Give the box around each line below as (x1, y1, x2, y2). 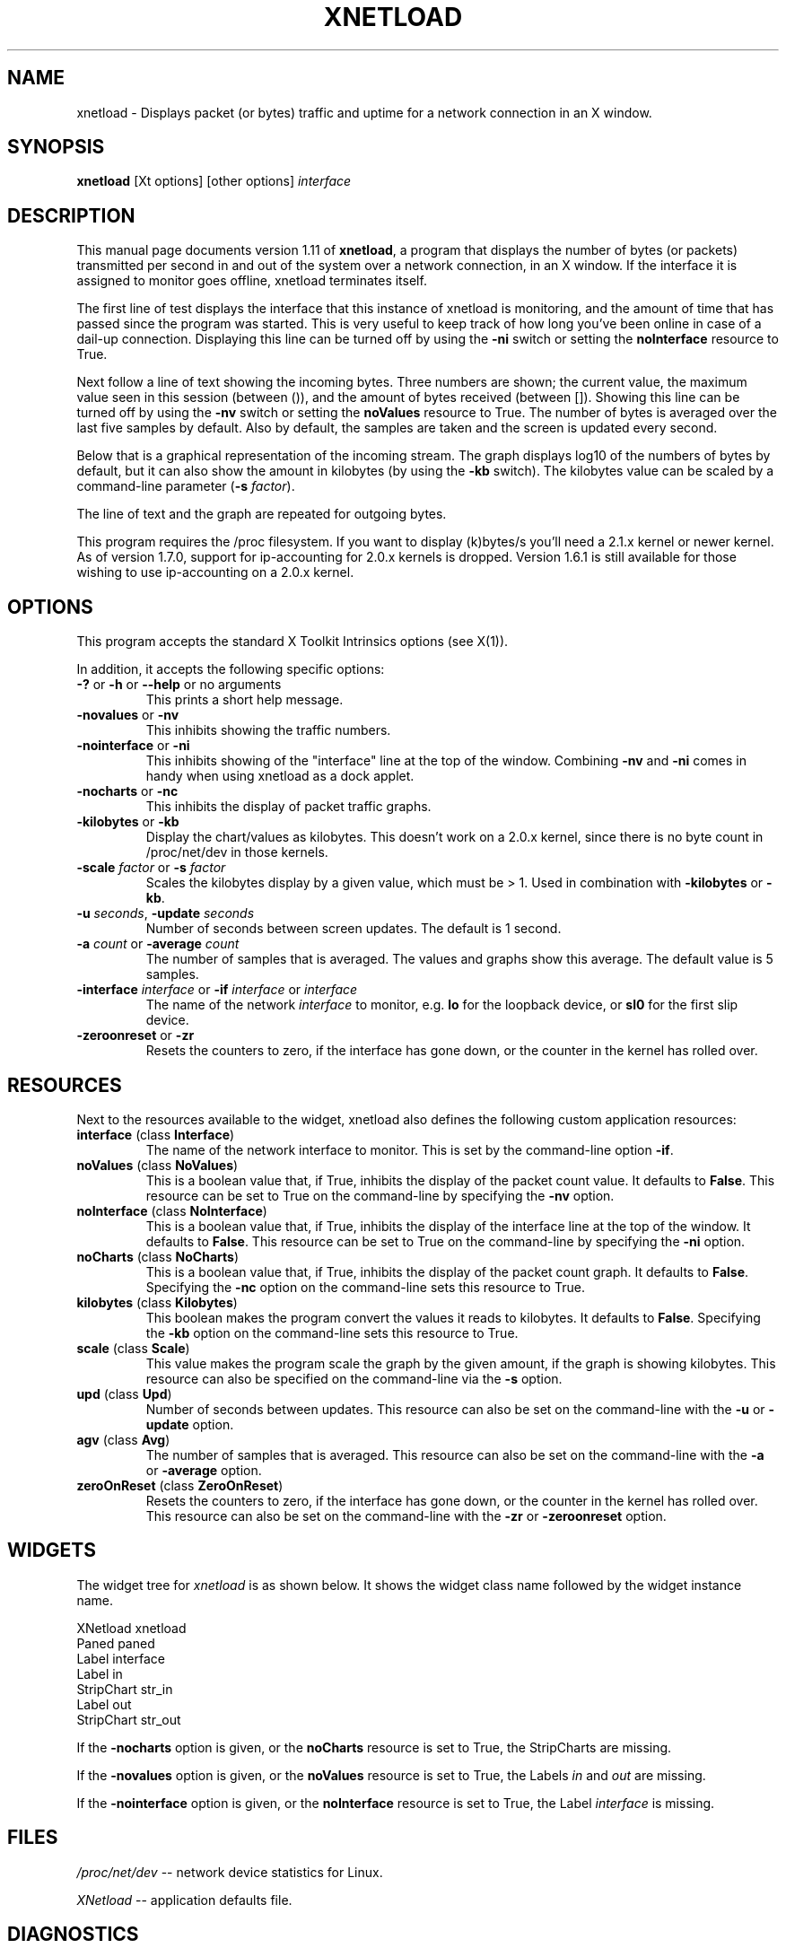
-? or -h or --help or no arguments (76, 677, 282, 693)
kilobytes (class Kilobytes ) (76, 1294, 238, 1310)
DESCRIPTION (7, 204, 135, 227)
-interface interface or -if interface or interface (76, 982, 358, 998)
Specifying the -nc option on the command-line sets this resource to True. (145, 1279, 585, 1295)
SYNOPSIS (7, 135, 105, 159)
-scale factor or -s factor (76, 860, 226, 876)
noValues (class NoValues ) (76, 1157, 239, 1173)
